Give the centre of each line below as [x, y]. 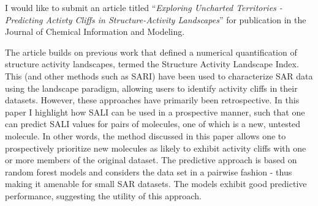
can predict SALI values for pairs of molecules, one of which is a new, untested [153, 124]
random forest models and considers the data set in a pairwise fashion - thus [149, 171]
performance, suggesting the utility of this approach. [103, 195]
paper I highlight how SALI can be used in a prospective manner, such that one [155, 112]
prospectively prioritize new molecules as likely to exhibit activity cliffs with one [156, 148]
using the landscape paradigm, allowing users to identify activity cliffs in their [151, 88]
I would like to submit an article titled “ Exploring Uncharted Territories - [144, 7]
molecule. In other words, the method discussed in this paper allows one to [146, 135]
